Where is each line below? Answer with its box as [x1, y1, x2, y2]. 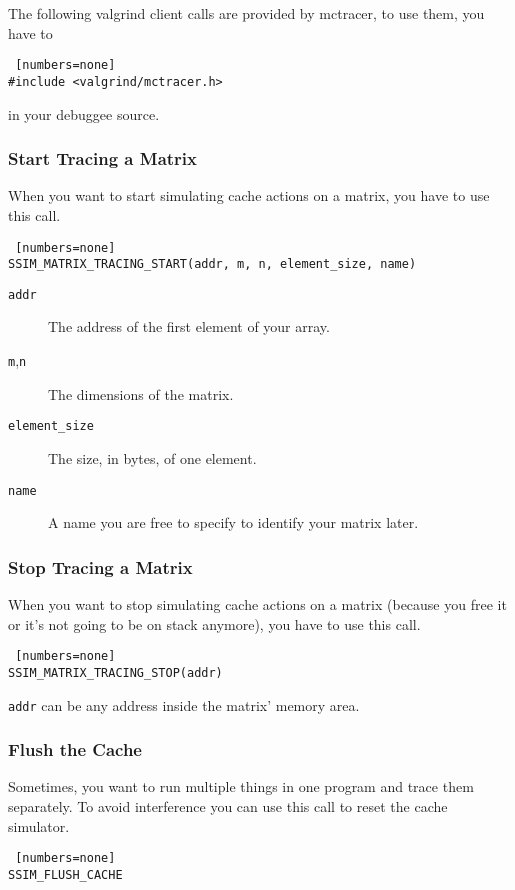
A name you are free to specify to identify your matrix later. [48, 512, 419, 533]
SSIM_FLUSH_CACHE [8, 867, 123, 882]
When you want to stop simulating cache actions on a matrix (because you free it [8, 594, 507, 615]
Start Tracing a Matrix [8, 146, 197, 171]
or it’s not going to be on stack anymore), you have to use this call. [8, 613, 421, 634]
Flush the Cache [8, 737, 142, 762]
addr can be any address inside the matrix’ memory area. [8, 694, 360, 715]
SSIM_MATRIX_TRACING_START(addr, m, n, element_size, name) [8, 257, 417, 272]
